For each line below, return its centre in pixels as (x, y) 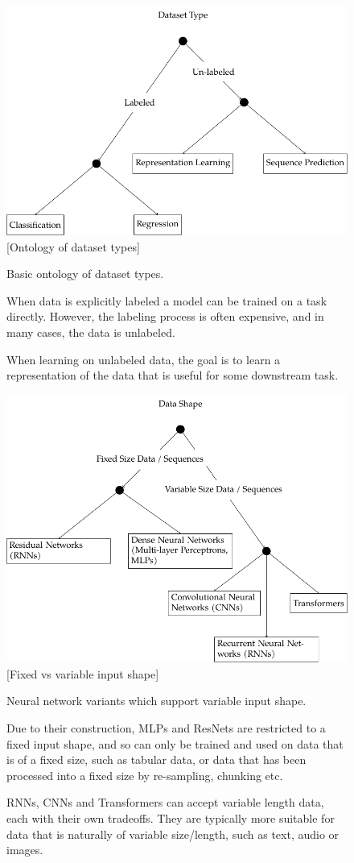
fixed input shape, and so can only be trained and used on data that (175, 743)
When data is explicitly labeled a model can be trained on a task (167, 300)
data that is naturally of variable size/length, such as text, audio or (173, 834)
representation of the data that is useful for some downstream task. (173, 375)
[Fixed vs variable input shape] (83, 673)
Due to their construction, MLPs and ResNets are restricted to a (166, 727)
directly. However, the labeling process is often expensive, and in (165, 316)
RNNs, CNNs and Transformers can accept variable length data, (165, 802)
